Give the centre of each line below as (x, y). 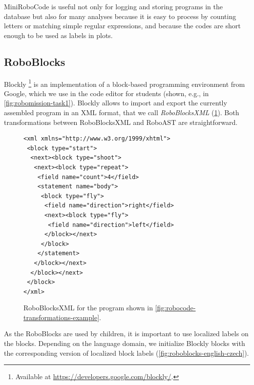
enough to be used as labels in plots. (58, 35)
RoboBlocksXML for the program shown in (88, 308)
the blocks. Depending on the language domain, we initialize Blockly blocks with (125, 343)
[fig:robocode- (175, 308)
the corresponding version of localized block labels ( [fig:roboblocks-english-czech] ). (127, 353)
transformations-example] (62, 317)
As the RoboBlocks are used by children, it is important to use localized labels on (126, 334)
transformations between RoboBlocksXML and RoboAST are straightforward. (121, 122)
